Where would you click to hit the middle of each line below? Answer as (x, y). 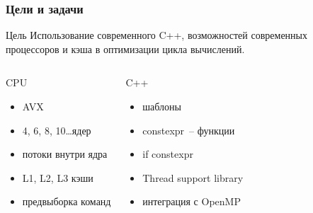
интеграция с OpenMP (192, 201)
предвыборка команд (67, 201)
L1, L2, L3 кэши (58, 177)
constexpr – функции (189, 130)
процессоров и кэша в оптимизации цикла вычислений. (125, 48)
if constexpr (168, 154)
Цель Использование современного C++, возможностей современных (156, 35)
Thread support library (193, 177)
